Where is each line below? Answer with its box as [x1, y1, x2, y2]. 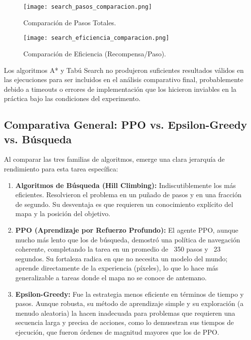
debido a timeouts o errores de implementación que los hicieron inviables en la [4, 84, 236, 94]
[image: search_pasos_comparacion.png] [23, 3, 152, 10]
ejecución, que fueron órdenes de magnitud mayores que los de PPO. [15, 326, 219, 337]
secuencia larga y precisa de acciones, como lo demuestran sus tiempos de [15, 317, 234, 327]
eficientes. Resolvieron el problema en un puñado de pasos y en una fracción [15, 189, 242, 200]
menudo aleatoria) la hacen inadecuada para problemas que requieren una [15, 307, 235, 318]
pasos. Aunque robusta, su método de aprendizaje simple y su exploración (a [15, 298, 244, 308]
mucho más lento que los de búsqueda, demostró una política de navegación [15, 234, 240, 244]
